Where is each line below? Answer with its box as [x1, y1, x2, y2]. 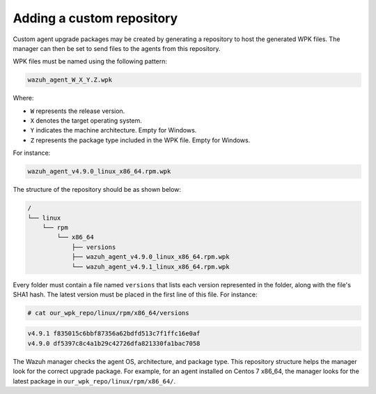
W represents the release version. [30, 107, 125, 115]
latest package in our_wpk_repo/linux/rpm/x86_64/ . [13, 377, 176, 385]
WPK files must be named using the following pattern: [13, 57, 167, 66]
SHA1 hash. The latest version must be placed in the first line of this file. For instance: [13, 290, 258, 298]
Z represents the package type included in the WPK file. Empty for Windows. [30, 136, 251, 144]
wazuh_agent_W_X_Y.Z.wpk [27, 76, 113, 84]
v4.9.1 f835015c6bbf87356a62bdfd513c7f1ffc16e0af [27, 330, 201, 338]
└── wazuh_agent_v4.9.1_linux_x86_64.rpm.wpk [71, 262, 230, 271]
